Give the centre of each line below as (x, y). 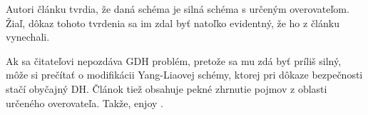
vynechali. (28, 37)
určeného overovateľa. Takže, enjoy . (85, 102)
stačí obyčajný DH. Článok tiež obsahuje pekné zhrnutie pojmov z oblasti (167, 88)
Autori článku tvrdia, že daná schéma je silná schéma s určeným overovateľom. (178, 9)
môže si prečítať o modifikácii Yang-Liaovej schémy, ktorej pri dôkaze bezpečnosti (184, 75)
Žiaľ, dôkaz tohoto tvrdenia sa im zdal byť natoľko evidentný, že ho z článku (173, 22)
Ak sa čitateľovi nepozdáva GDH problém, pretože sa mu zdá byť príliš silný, (174, 60)
